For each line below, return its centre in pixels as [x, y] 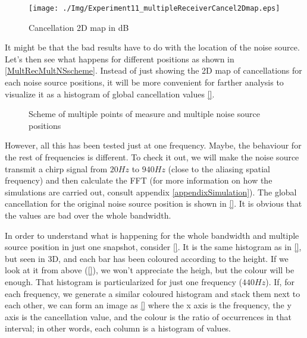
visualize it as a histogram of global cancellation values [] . [110, 94]
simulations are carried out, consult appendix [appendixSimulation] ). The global [151, 192]
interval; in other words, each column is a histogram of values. [118, 328]
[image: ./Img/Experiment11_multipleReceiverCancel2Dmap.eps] [154, 8]
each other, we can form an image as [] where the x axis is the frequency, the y [148, 305]
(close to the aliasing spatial [219, 168]
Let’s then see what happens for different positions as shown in [120, 59]
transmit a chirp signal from [56, 168]
